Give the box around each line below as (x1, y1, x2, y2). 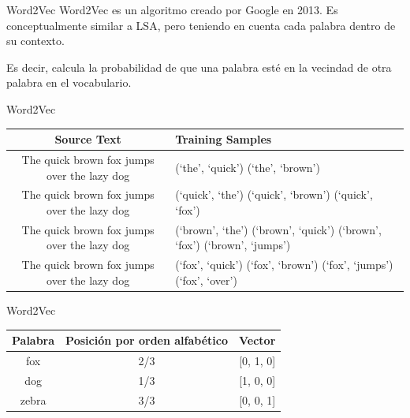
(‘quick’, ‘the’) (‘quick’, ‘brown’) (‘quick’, (175, 186, 373, 203)
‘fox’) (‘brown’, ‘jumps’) (175, 237, 291, 253)
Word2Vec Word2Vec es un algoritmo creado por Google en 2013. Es (6, 2, 338, 17)
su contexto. (6, 32, 65, 49)
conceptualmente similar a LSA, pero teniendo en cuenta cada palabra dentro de (6, 17, 396, 33)
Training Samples (175, 131, 272, 147)
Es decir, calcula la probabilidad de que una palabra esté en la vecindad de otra (6, 58, 392, 75)
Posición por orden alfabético (65, 332, 228, 348)
